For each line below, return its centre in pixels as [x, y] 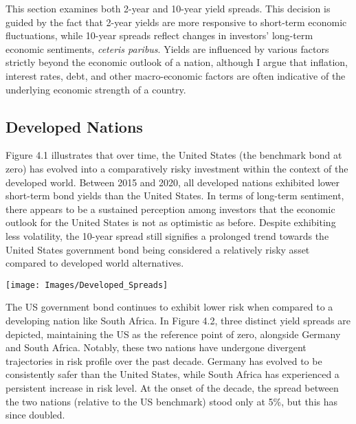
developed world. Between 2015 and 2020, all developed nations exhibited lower [173, 182]
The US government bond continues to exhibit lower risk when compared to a [169, 307]
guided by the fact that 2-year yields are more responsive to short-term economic [176, 22]
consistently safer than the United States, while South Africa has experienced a [173, 374]
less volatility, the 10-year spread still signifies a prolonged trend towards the [167, 235]
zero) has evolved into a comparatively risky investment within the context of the [177, 168]
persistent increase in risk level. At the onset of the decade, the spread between [172, 387]
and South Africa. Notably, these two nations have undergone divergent [156, 347]
